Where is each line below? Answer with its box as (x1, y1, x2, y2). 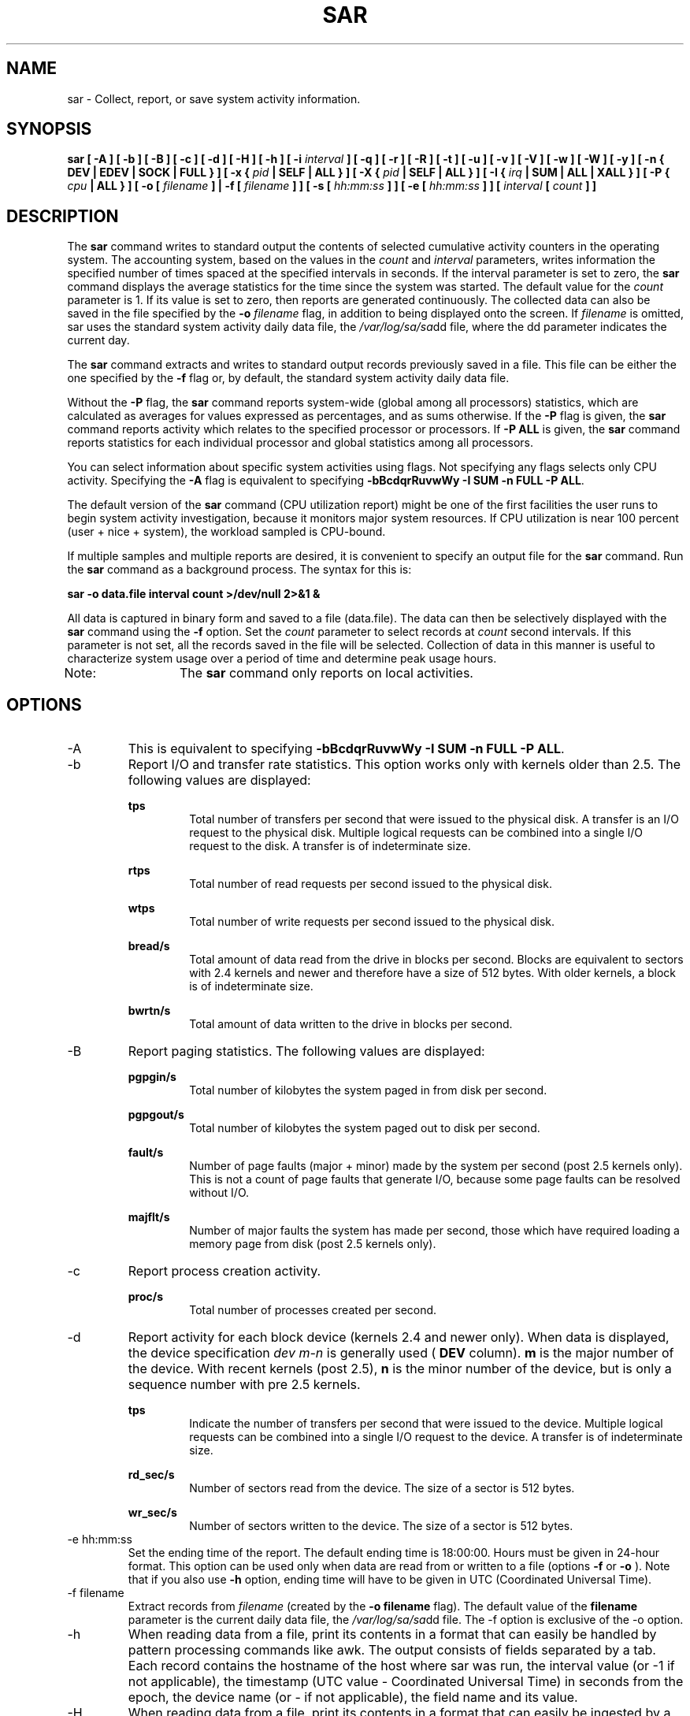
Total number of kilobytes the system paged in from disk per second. (189, 1083, 547, 1098)
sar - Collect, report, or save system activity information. (67, 91, 361, 106)
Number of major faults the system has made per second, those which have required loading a (189, 1224, 680, 1238)
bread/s (128, 939, 170, 953)
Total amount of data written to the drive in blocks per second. (189, 1017, 513, 1031)
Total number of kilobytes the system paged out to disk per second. (189, 1121, 540, 1135)
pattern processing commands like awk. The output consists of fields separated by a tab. (128, 1642, 656, 1658)
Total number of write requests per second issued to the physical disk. (189, 915, 555, 929)
